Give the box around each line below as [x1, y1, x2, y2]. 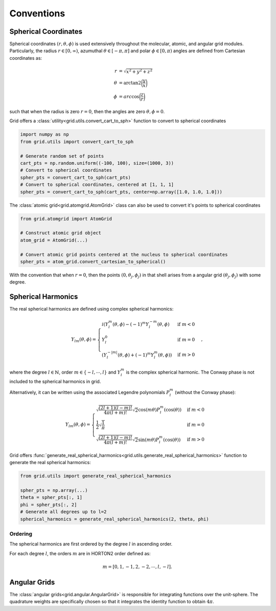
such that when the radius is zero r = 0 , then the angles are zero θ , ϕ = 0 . [9, 108, 165, 115]
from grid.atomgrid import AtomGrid [20, 215, 112, 222]
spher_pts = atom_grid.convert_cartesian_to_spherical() [20, 258, 166, 265]
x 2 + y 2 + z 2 [126, 68, 153, 74]
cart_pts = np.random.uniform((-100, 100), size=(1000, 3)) [20, 160, 174, 166]
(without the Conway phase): [174, 389, 236, 395]
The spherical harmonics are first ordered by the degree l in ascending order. [9, 541, 173, 547]
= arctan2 [119, 80, 142, 85]
